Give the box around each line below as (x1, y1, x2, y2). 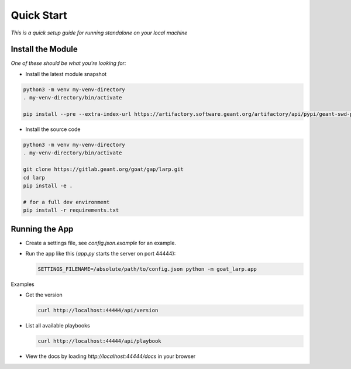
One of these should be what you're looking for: (11, 60, 126, 67)
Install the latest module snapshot (25, 70, 107, 77)
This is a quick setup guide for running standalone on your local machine (11, 29, 188, 36)
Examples (11, 281, 35, 288)
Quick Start (11, 9, 67, 22)
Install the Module (11, 44, 78, 54)
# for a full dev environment (23, 199, 110, 205)
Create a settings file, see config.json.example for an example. (25, 239, 177, 246)
